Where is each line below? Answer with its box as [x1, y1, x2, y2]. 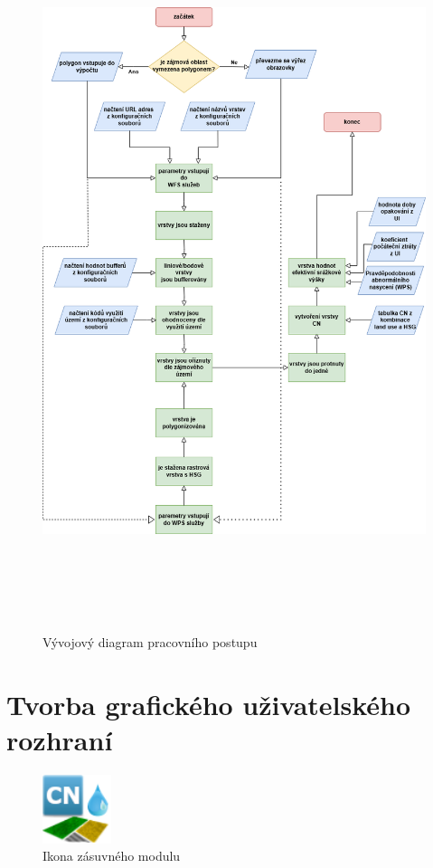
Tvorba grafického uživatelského [6, 686, 411, 723]
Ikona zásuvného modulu [42, 846, 181, 865]
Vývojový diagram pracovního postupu [42, 633, 258, 652]
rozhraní [6, 721, 113, 758]
